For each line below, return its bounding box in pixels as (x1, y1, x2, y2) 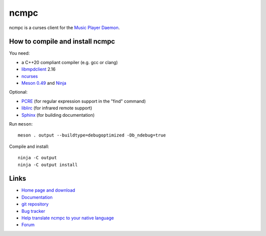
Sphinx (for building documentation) (21, 112, 95, 118)
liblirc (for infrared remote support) (21, 105, 93, 111)
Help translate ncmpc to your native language (21, 215, 114, 221)
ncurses (21, 73, 38, 79)
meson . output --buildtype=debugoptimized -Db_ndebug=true (18, 133, 166, 138)
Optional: (9, 89, 28, 95)
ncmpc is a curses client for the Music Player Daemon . (9, 25, 120, 31)
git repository (21, 201, 49, 207)
